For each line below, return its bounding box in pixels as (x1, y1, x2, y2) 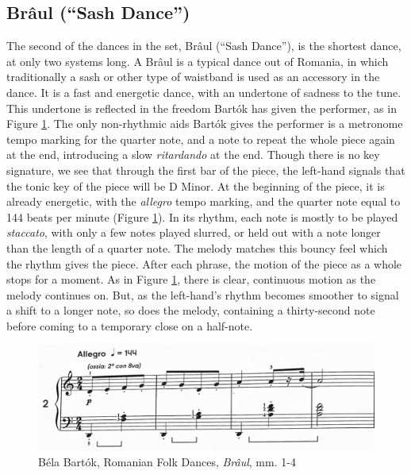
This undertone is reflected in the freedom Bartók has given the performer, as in (6, 99, 397, 116)
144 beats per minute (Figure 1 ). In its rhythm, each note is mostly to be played (6, 208, 398, 225)
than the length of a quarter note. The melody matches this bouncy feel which (6, 239, 388, 256)
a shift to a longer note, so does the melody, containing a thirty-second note (6, 302, 375, 319)
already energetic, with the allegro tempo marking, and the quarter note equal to (6, 193, 401, 210)
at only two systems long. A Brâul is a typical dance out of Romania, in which (6, 52, 389, 69)
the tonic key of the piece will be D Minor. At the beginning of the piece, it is (6, 177, 385, 194)
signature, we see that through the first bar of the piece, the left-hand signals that (6, 161, 405, 178)
